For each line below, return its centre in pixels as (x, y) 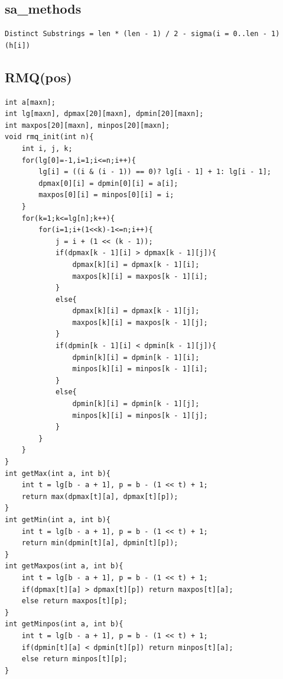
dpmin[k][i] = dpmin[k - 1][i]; (136, 357)
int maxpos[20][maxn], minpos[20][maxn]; (87, 125)
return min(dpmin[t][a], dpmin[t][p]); (100, 543)
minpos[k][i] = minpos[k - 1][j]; (140, 415)
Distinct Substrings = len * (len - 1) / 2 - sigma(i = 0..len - (136, 34)
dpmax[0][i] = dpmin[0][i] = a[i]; (108, 183)
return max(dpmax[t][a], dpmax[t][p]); (100, 496)
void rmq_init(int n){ (49, 137)
